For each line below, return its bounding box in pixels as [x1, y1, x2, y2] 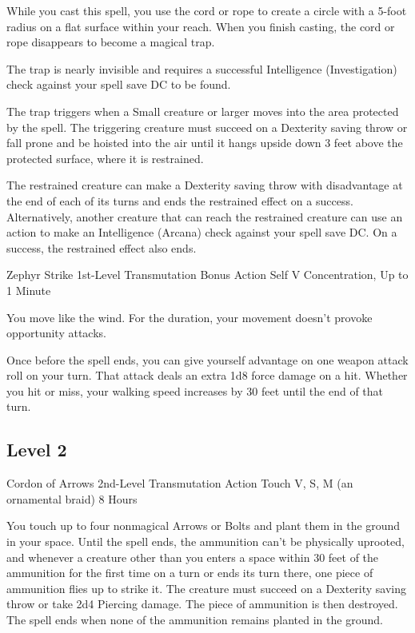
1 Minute [6, 281, 51, 298]
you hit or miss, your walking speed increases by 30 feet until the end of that [6, 382, 384, 399]
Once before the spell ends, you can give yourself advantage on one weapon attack [6, 351, 409, 368]
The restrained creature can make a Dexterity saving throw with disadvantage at [6, 177, 403, 193]
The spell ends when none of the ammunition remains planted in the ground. [6, 611, 383, 628]
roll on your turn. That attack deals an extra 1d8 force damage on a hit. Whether [6, 367, 408, 384]
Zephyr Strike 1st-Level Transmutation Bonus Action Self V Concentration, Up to [6, 266, 409, 283]
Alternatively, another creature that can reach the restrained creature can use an [6, 208, 403, 225]
